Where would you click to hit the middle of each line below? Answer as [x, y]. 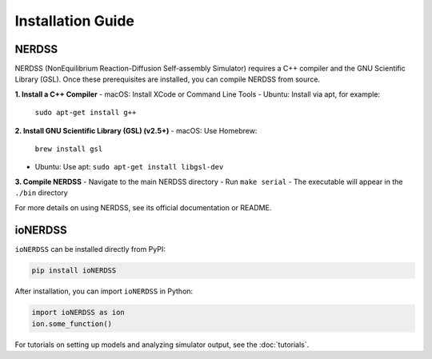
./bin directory [41, 193]
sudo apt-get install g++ [86, 113]
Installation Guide [75, 21]
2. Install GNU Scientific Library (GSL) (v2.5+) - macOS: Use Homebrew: [136, 130]
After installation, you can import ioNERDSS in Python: [104, 291]
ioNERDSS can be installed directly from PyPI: [90, 249]
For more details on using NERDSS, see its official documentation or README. [143, 207]
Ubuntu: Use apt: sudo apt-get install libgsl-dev [129, 167]
